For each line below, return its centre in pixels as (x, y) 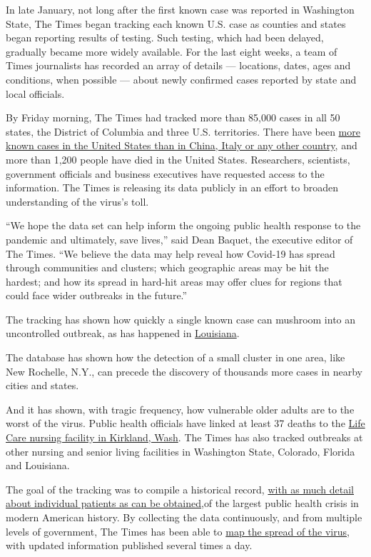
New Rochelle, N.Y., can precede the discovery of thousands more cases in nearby (184, 371)
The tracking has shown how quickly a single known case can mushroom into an (181, 319)
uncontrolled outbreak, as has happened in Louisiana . (123, 333)
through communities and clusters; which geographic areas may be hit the (167, 267)
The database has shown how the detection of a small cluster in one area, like (176, 357)
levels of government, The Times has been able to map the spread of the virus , (178, 531)
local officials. (35, 93)
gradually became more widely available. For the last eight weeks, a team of (172, 51)
